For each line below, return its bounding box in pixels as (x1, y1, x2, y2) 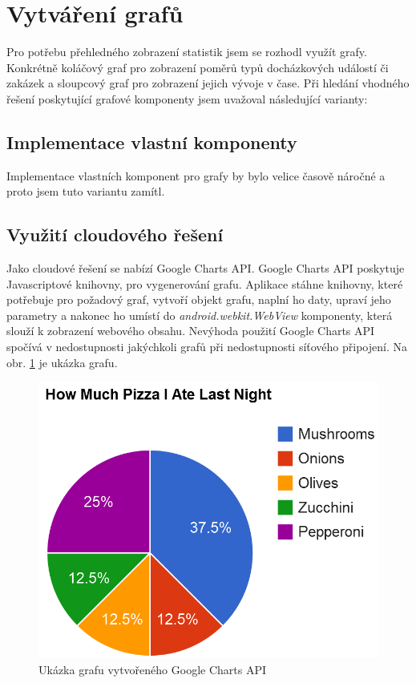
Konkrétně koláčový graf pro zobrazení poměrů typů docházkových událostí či (6, 59, 389, 75)
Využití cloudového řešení (6, 222, 224, 247)
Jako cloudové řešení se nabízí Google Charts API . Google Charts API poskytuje (6, 260, 405, 277)
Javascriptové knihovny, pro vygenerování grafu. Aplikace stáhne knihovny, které (6, 275, 403, 292)
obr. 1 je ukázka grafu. (6, 354, 118, 370)
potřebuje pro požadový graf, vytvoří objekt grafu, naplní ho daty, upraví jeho (6, 291, 391, 308)
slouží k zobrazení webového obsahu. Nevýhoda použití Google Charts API (6, 322, 375, 339)
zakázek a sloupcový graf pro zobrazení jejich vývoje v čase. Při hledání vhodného (6, 75, 410, 91)
